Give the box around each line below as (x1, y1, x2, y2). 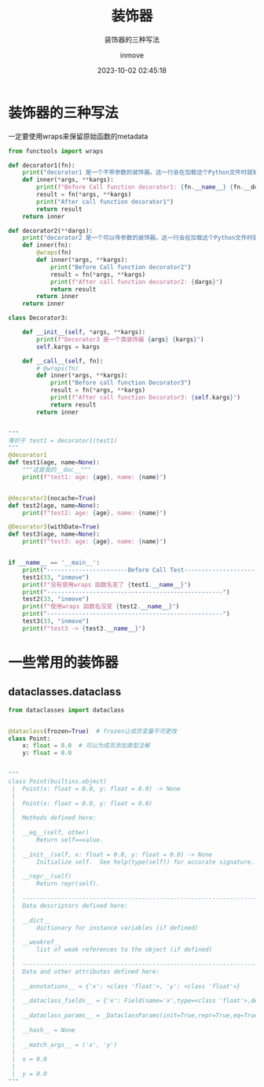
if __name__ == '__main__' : (8, 559, 101, 567)
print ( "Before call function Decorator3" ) (49, 379, 192, 387)
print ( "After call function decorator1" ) (36, 197, 174, 205)
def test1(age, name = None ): (8, 459, 101, 466)
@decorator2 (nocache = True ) (8, 494, 97, 502)
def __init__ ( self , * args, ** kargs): (22, 328, 146, 337)
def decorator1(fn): (8, 161, 76, 169)
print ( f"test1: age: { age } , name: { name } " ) (22, 473, 167, 481)
